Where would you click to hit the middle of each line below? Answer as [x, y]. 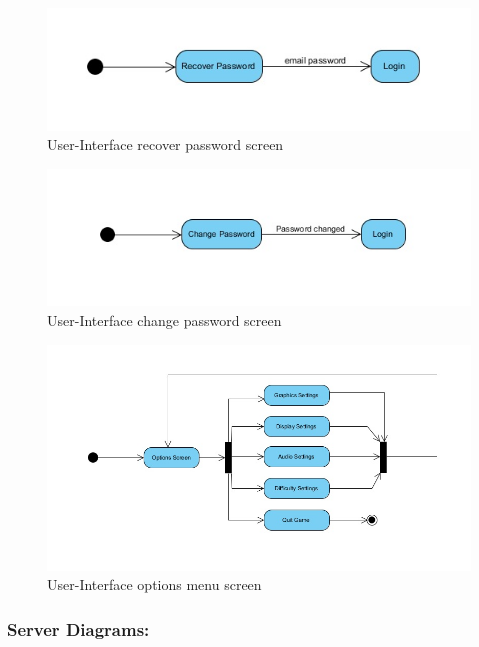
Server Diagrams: [78, 628]
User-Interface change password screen [164, 320]
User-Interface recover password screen [165, 144]
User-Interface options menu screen [154, 584]
